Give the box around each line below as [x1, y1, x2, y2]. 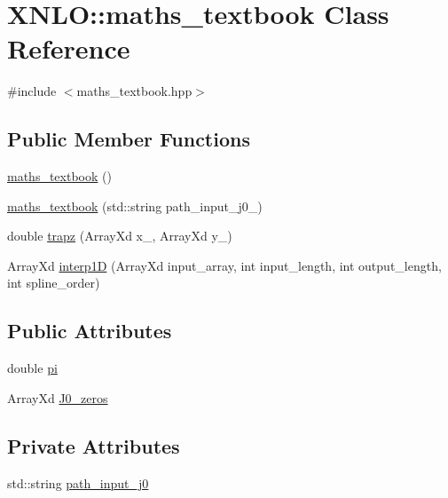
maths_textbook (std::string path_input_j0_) [7, 196, 263, 215]
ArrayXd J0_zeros [7, 388, 108, 407]
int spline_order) [7, 273, 100, 292]
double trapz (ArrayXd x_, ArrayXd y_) [7, 226, 232, 245]
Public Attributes [7, 317, 172, 344]
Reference [7, 30, 130, 67]
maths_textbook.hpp [76, 82, 193, 100]
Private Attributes [7, 431, 180, 459]
